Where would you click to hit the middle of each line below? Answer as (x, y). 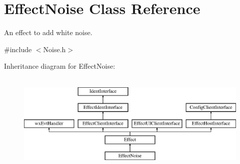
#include (18, 49)
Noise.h (54, 49)
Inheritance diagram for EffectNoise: (60, 66)
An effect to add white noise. (48, 32)
